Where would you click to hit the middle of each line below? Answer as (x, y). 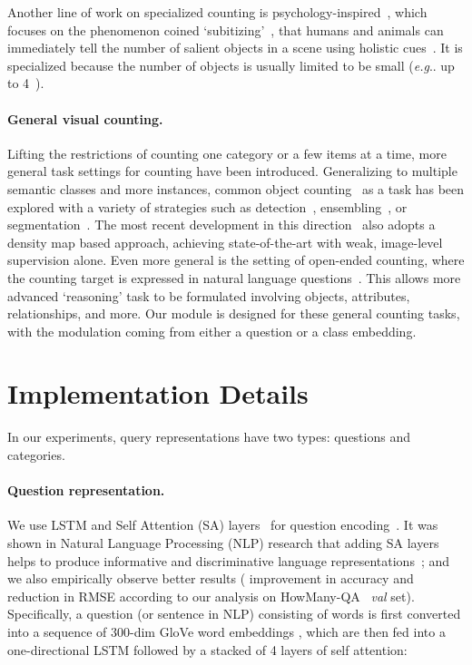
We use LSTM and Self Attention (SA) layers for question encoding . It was (223, 525)
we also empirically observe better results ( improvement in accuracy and (211, 578)
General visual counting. (85, 118)
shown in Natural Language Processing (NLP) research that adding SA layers (223, 543)
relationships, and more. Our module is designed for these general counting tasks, (234, 313)
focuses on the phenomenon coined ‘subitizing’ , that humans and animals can (226, 29)
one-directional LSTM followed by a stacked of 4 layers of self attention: (207, 649)
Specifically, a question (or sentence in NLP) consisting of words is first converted (234, 614)
